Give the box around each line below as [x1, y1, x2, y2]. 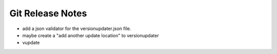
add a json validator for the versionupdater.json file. [22, 25, 131, 32]
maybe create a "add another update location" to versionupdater [22, 32, 159, 38]
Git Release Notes [9, 8, 87, 19]
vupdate [22, 40, 40, 46]
